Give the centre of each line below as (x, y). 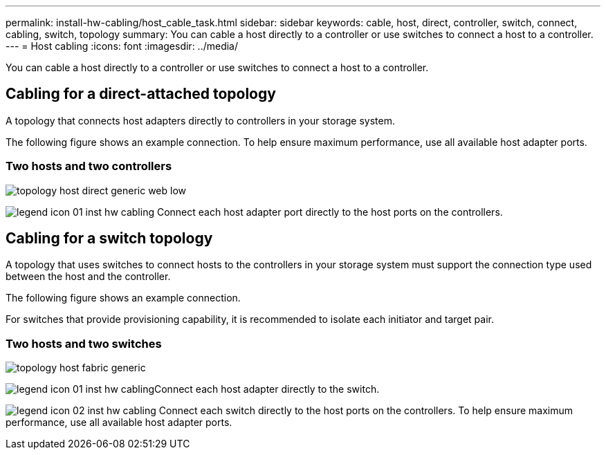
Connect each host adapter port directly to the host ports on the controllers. (330, 212)
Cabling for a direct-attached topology (141, 94)
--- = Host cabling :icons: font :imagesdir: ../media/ (122, 46)
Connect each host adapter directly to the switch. (267, 389)
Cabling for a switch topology (109, 239)
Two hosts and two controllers (89, 166)
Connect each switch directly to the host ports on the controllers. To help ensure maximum (366, 411)
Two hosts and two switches (84, 343)
